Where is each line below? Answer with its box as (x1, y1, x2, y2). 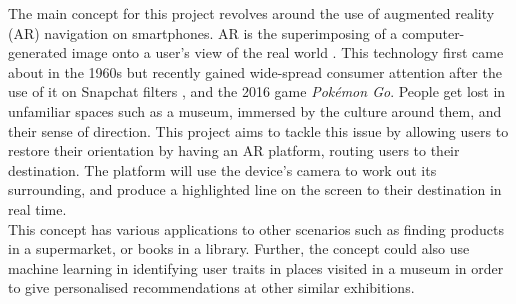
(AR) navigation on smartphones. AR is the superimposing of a (8, 22, 398, 43)
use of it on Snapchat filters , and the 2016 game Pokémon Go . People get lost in (8, 81, 506, 102)
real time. (8, 198, 67, 219)
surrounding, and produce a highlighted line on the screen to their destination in (8, 179, 502, 200)
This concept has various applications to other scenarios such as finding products (8, 218, 504, 239)
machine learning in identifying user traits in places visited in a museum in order (8, 257, 504, 278)
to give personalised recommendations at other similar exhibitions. (8, 277, 415, 298)
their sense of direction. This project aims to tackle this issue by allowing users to (8, 120, 509, 141)
